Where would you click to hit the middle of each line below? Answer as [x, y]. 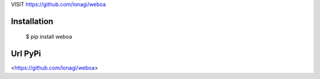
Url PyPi [26, 54]
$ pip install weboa [49, 37]
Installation [32, 21]
